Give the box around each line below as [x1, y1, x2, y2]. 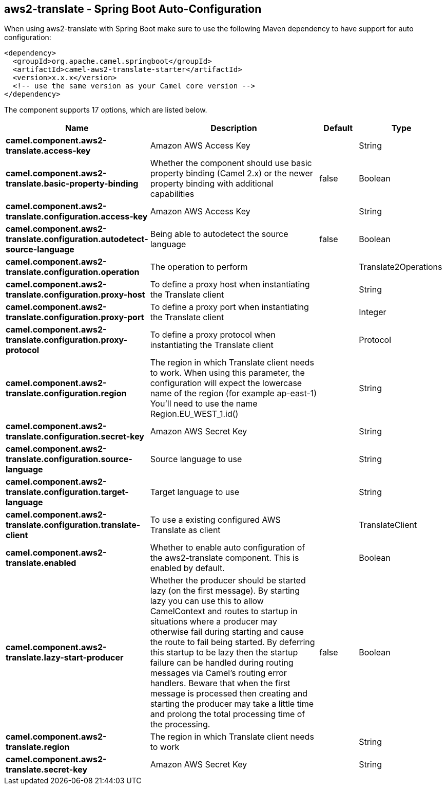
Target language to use [150, 487, 240, 498]
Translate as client [150, 525, 221, 536]
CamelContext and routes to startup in [150, 606, 298, 617]
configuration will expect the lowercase [150, 378, 302, 389]
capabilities [150, 189, 195, 199]
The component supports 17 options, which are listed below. [4, 105, 207, 115]
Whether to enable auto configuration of [150, 542, 305, 553]
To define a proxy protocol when [150, 329, 276, 340]
